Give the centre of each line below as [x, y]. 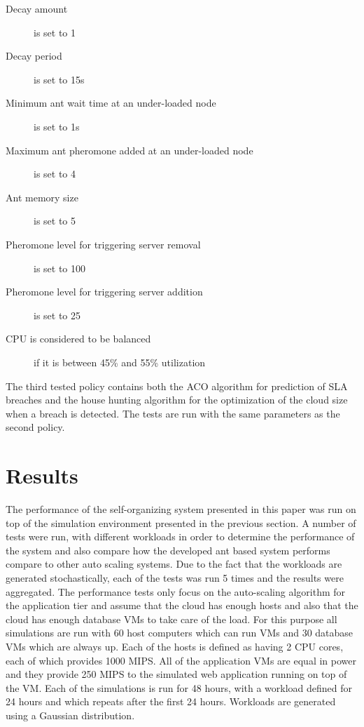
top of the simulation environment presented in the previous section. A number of [181, 522]
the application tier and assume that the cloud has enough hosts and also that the [182, 605]
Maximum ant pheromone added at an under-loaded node [129, 150]
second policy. [35, 427]
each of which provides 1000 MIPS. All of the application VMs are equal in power [181, 660]
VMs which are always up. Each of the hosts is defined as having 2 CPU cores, [175, 646]
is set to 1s [57, 126]
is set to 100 [60, 268]
